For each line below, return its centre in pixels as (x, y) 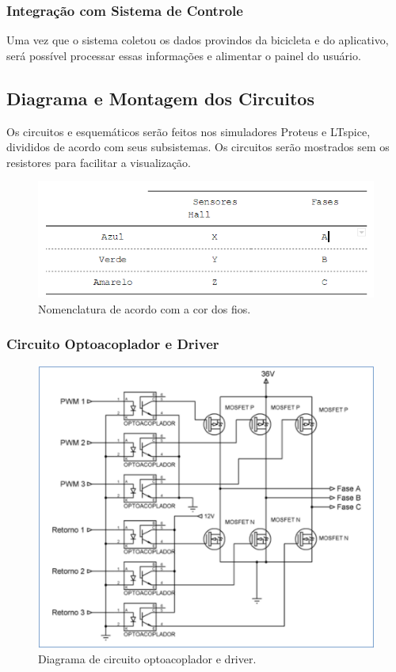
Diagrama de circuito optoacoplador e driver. (147, 659)
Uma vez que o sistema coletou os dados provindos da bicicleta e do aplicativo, (198, 40)
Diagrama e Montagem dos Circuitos (160, 98)
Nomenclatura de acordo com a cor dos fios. (145, 308)
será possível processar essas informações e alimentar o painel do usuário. (184, 55)
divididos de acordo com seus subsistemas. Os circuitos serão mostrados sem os (198, 147)
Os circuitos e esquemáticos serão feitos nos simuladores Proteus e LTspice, (188, 131)
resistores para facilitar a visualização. (99, 162)
